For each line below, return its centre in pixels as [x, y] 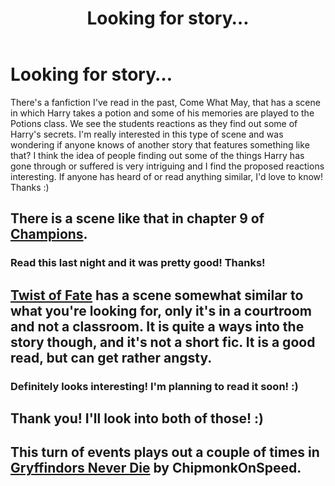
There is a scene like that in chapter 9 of [137, 218]
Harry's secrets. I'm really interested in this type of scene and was [147, 134]
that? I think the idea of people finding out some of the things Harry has [157, 155]
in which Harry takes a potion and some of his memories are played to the [162, 113]
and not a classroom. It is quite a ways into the [157, 326]
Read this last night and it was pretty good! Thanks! [138, 263]
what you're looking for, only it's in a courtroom [161, 310]
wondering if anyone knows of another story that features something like [160, 144]
